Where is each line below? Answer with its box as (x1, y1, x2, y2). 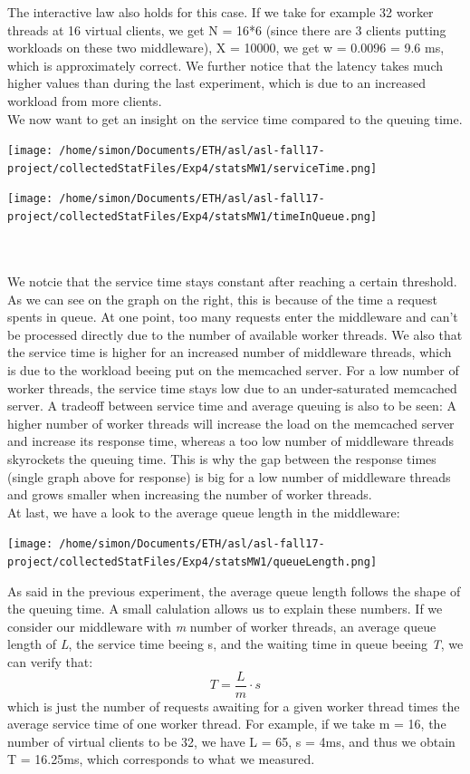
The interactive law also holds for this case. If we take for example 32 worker (7, 3, 434, 21)
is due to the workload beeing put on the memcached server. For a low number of (7, 360, 459, 379)
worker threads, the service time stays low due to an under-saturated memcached (7, 378, 457, 397)
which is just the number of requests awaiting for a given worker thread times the (7, 696, 460, 715)
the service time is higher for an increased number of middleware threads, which (7, 343, 452, 362)
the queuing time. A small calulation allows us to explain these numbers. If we (7, 599, 443, 618)
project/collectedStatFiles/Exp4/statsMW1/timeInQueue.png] (7, 210, 378, 224)
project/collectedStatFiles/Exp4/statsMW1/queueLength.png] (7, 555, 378, 568)
